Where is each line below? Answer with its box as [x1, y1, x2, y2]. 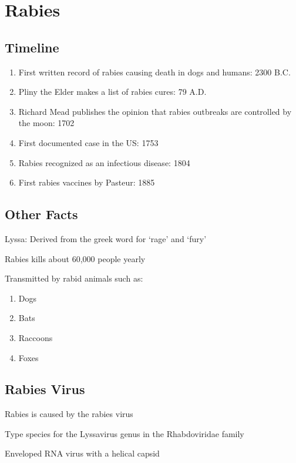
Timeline [5, 38, 59, 56]
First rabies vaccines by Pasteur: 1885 [18, 176, 155, 188]
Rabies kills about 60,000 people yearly [5, 252, 146, 264]
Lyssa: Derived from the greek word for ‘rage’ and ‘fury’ [5, 232, 207, 244]
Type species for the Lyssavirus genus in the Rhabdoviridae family [5, 427, 244, 439]
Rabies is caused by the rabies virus [5, 408, 133, 420]
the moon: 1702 [18, 117, 75, 129]
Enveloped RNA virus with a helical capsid [5, 447, 160, 459]
